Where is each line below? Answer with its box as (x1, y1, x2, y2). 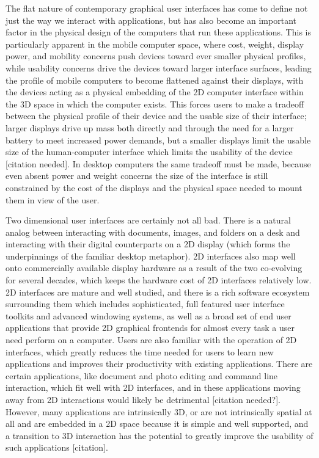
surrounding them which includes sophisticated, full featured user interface (5, 297, 285, 310)
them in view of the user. (5, 193, 100, 206)
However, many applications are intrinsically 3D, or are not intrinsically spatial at (5, 405, 312, 418)
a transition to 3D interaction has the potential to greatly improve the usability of (5, 429, 313, 442)
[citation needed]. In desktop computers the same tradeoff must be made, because (5, 157, 311, 170)
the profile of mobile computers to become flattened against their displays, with (5, 73, 304, 86)
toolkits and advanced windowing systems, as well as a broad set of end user (5, 309, 291, 322)
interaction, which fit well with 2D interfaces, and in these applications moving (5, 381, 301, 394)
